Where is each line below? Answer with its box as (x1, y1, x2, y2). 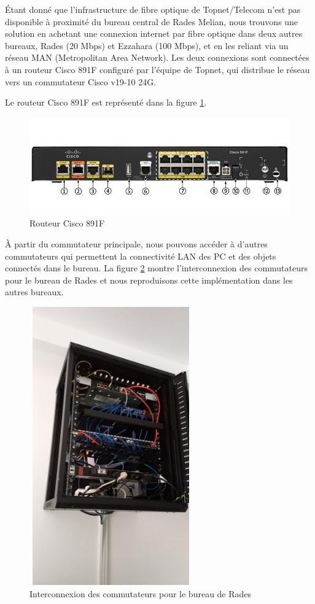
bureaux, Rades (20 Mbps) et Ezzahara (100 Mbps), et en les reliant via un (5, 39, 289, 52)
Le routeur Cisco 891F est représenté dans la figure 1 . (5, 96, 207, 109)
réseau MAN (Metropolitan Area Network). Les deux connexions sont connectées (5, 51, 309, 64)
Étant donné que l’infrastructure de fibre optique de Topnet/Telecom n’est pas (5, 3, 301, 15)
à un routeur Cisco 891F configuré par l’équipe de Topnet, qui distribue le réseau (5, 63, 310, 75)
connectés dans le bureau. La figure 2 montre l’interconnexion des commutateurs (5, 261, 308, 274)
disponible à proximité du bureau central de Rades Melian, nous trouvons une (5, 15, 298, 28)
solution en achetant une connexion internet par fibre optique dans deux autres (5, 27, 303, 40)
